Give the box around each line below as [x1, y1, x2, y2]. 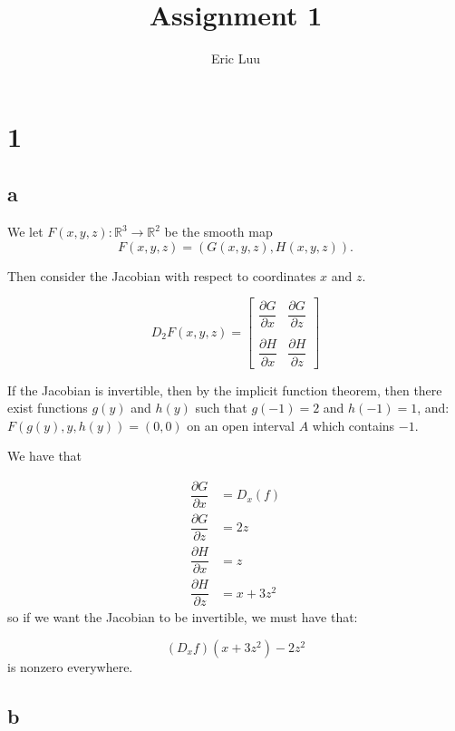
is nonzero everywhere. [7, 657, 133, 676]
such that [195, 398, 247, 417]
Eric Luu [210, 49, 261, 68]
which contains [312, 415, 395, 434]
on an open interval [187, 415, 295, 434]
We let [7, 222, 44, 241]
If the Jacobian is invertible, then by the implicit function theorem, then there [7, 380, 442, 399]
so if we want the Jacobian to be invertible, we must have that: [7, 608, 358, 627]
